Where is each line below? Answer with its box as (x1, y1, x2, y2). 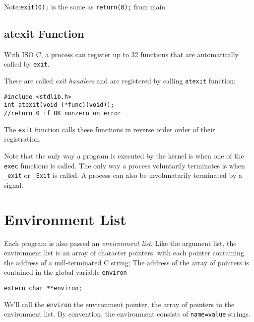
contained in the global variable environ (4, 267, 127, 277)
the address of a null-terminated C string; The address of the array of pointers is (4, 257, 249, 267)
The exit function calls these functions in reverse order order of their (4, 124, 215, 134)
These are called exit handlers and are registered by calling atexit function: (4, 76, 236, 86)
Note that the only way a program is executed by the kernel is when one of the (4, 150, 244, 161)
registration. (4, 134, 41, 144)
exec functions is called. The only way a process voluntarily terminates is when (4, 160, 245, 170)
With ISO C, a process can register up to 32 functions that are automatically (4, 49, 239, 59)
